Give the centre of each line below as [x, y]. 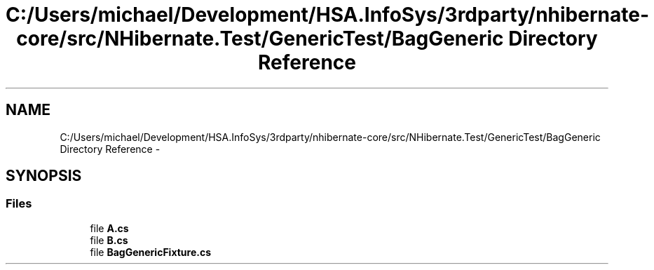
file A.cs [109, 228]
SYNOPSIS [44, 176]
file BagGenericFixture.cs [151, 252]
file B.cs [109, 240]
